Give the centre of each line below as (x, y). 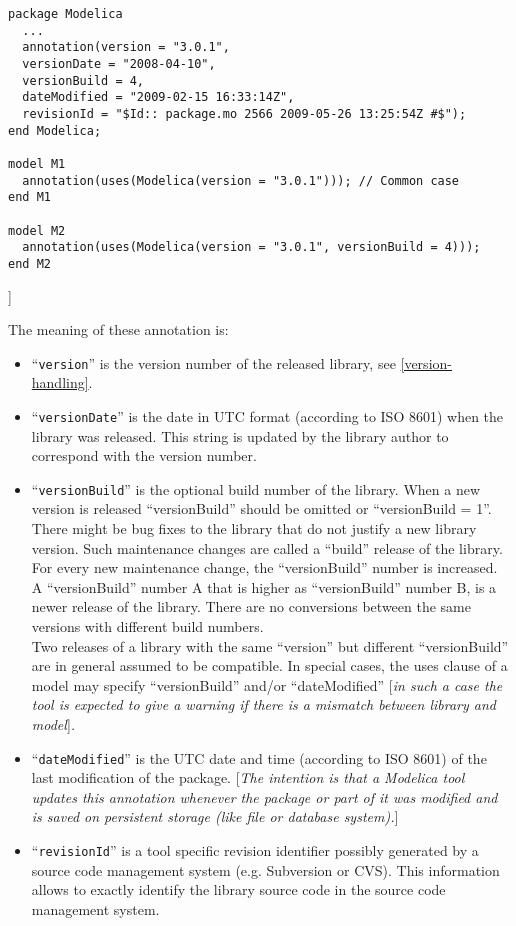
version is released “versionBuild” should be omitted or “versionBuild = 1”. (261, 508)
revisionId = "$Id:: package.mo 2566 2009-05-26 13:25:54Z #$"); (244, 113)
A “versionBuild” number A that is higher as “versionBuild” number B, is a (264, 586)
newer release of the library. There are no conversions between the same (251, 606)
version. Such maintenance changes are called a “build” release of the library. (267, 547)
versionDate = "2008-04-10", (119, 63)
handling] (60, 382)
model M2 (37, 230)
